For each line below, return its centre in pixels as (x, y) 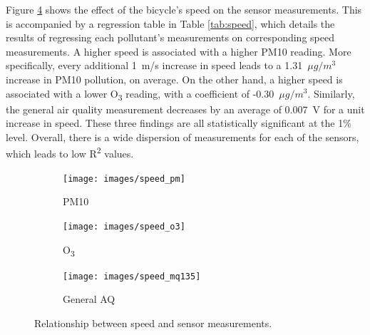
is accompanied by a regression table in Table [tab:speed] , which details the (170, 23)
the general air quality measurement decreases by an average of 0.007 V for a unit (185, 109)
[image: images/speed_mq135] (132, 276)
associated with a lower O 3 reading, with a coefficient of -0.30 (140, 94)
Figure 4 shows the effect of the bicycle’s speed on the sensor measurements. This (184, 9)
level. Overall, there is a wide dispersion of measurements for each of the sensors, (183, 136)
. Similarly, (331, 93)
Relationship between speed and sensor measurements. (153, 323)
